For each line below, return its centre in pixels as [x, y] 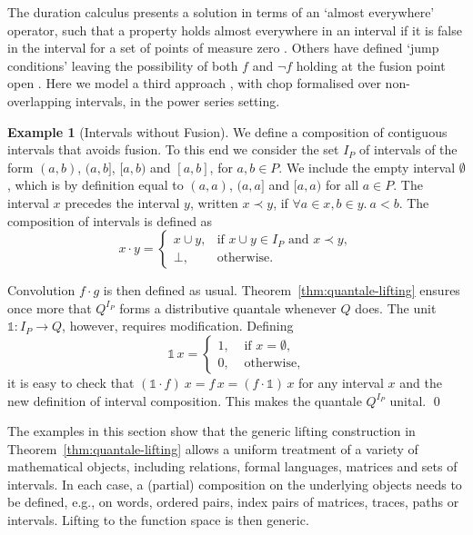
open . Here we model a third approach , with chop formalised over [194, 83]
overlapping [40, 100]
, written [214, 202]
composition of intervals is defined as [110, 220]
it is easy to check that [71, 382]
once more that [50, 307]
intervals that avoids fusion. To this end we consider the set [173, 149]
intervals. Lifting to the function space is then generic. [158, 520]
